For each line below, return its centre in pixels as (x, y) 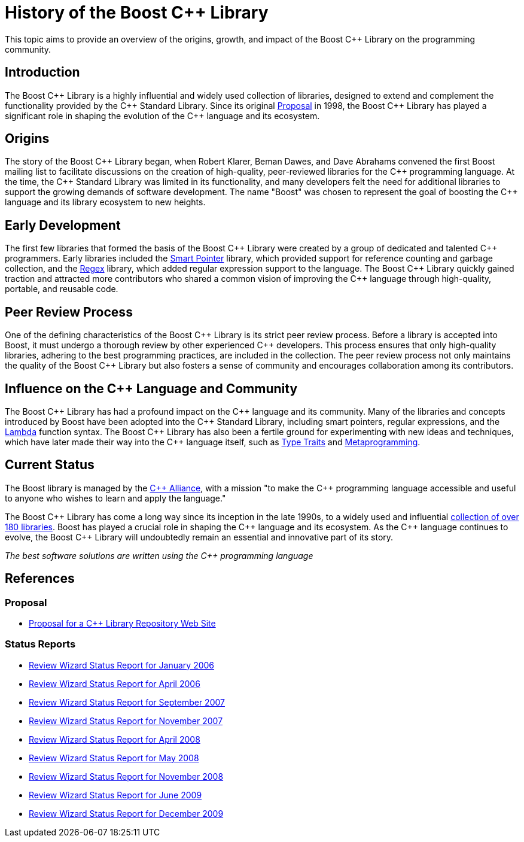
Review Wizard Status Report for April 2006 (115, 683)
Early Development (63, 225)
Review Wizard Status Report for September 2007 (127, 702)
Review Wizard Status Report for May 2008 (114, 758)
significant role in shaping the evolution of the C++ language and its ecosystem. (162, 115)
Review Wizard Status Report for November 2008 (126, 776)
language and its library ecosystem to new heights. (105, 202)
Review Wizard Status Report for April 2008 (115, 739)
